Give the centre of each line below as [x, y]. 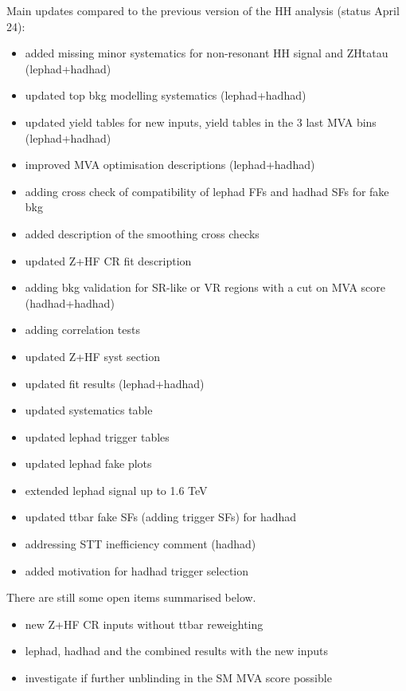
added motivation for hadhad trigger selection [137, 570]
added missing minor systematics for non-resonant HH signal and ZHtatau [207, 53]
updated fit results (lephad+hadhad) [115, 383]
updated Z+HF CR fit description [108, 260]
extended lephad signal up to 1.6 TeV [116, 490]
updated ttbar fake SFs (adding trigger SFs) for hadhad [161, 517]
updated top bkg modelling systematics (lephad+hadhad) [166, 95]
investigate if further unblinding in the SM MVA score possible [178, 678]
